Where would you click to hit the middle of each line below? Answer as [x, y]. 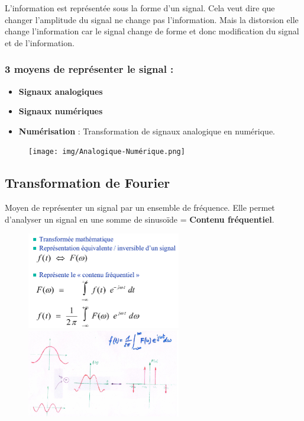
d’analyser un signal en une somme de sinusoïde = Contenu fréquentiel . [140, 219]
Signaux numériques [61, 111]
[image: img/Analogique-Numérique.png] [107, 152]
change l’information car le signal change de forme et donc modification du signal [152, 31]
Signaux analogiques [61, 91]
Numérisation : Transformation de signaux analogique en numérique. [147, 131]
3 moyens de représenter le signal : [89, 69]
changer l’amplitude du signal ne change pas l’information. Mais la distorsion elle [152, 19]
